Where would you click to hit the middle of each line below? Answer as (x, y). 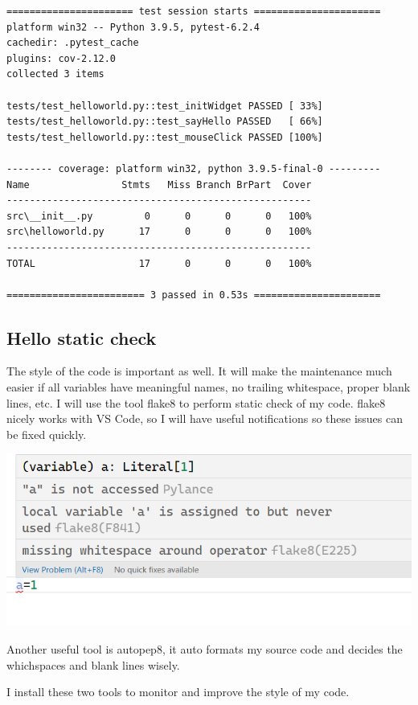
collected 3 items (55, 74)
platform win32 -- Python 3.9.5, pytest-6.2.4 (133, 27)
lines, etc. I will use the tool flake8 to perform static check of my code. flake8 (196, 402)
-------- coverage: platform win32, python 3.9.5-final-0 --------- (194, 168)
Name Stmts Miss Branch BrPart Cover (159, 184)
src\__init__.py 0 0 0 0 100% (159, 216)
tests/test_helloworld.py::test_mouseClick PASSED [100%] (165, 137)
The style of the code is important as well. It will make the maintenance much (199, 371)
